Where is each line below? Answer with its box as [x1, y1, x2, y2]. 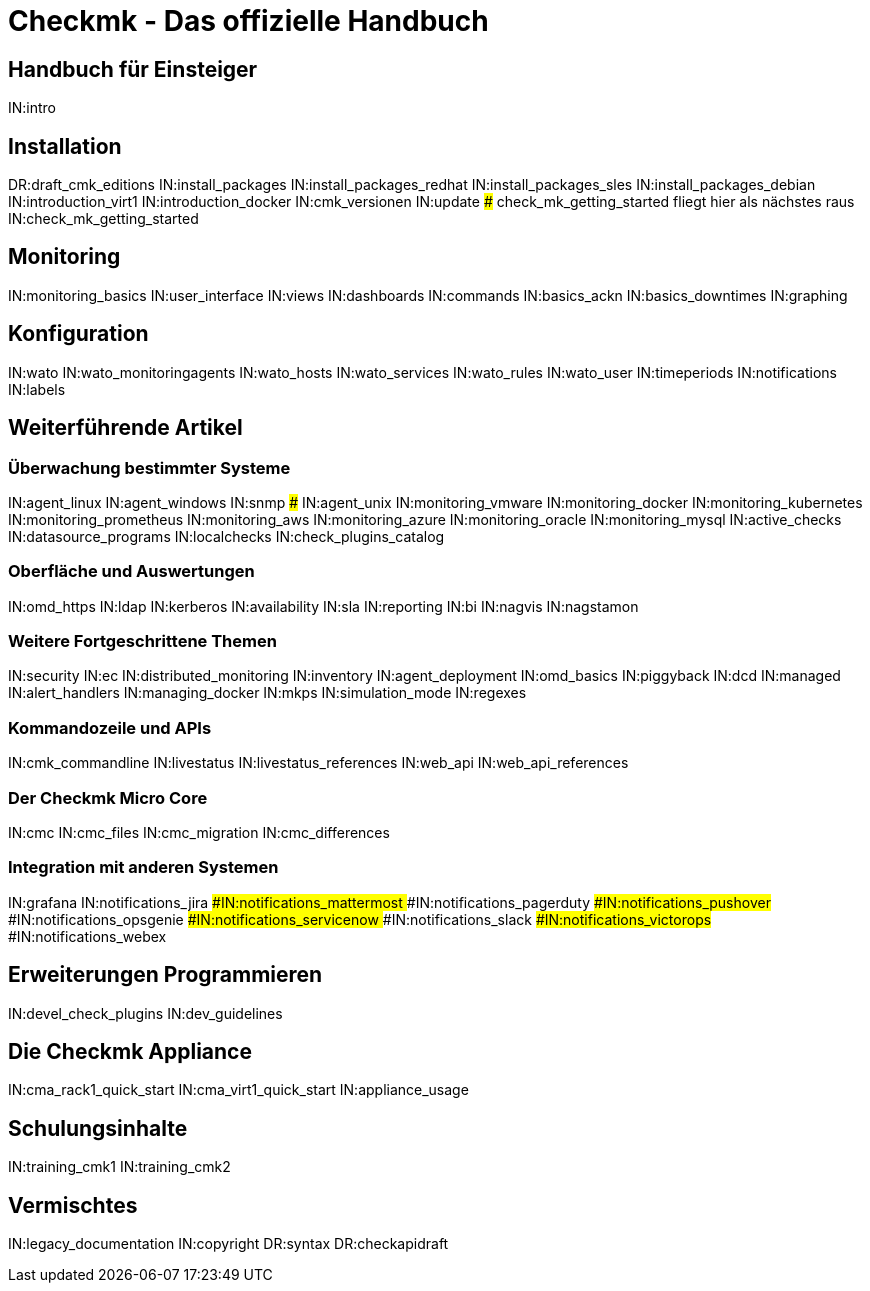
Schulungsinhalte [8, 1115, 188, 1141]
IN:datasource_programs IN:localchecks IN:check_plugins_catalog [8, 527, 445, 545]
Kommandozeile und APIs [8, 717, 212, 738]
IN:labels [8, 380, 66, 398]
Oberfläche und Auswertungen [8, 561, 255, 582]
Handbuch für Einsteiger [8, 56, 258, 82]
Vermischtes [8, 1192, 138, 1218]
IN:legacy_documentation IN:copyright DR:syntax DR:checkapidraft [8, 1235, 449, 1253]
